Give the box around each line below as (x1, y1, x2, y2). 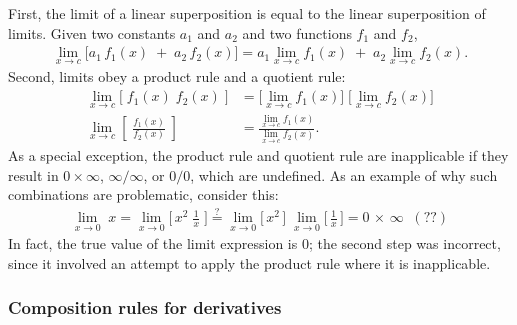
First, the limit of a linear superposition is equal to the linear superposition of (8, 3, 486, 23)
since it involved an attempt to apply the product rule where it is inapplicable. (8, 252, 491, 273)
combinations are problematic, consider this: (8, 184, 279, 205)
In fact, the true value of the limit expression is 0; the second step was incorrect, (8, 233, 501, 254)
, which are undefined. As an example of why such (190, 164, 498, 185)
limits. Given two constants (8, 22, 176, 43)
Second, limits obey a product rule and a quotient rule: (8, 66, 346, 87)
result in (8, 164, 59, 185)
